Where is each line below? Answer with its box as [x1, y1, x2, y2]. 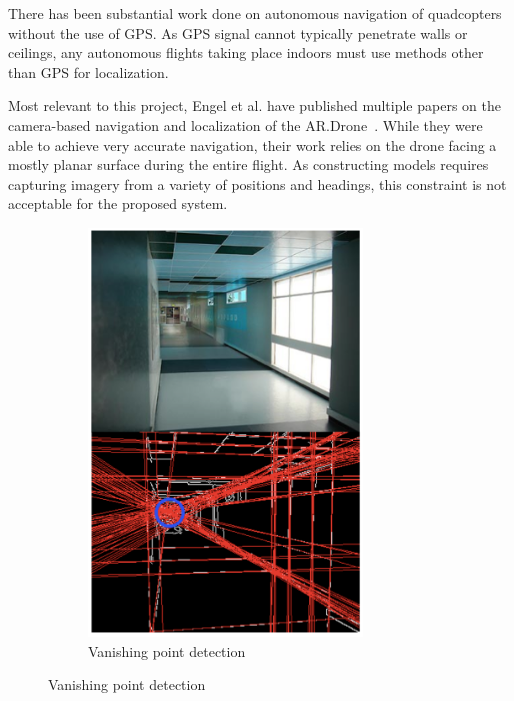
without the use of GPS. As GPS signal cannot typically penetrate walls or [8, 22, 468, 43]
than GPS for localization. [8, 61, 169, 82]
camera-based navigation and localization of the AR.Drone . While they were [8, 114, 483, 135]
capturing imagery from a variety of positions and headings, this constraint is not [8, 173, 507, 194]
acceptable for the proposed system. [8, 193, 228, 214]
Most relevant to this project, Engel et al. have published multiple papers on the [8, 95, 501, 116]
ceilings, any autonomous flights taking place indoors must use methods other [8, 42, 484, 63]
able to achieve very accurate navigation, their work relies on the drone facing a [8, 134, 497, 155]
